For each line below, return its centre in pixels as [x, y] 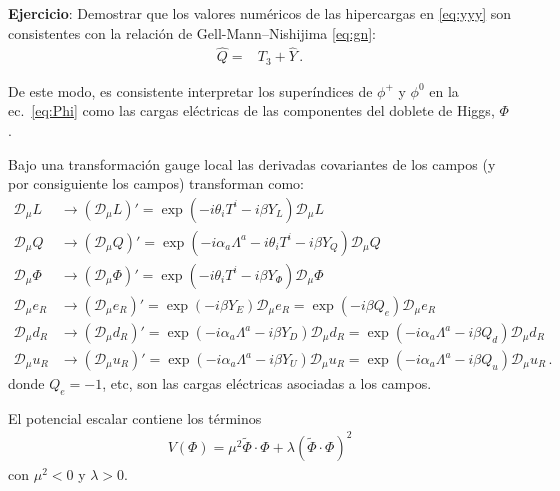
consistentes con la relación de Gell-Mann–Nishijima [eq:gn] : [192, 32]
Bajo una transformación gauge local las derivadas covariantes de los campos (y [252, 163]
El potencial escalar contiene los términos [135, 417]
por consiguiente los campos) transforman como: [156, 183]
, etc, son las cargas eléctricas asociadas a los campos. [267, 383]
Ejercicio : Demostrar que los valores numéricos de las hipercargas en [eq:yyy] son [260, 13]
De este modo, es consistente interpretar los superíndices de [190, 90]
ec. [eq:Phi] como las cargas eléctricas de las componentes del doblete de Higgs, [251, 110]
